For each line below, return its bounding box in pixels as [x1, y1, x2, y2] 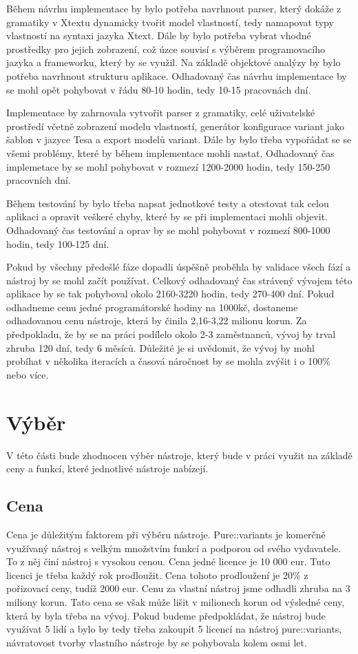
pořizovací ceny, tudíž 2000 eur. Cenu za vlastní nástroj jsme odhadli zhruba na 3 [6, 581, 350, 595]
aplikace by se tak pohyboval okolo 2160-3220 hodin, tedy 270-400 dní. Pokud [6, 286, 335, 301]
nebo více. [6, 367, 49, 381]
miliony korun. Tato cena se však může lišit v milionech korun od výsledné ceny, [6, 594, 345, 609]
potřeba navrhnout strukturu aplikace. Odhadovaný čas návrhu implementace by [6, 68, 347, 83]
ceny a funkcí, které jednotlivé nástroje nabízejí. [6, 461, 209, 476]
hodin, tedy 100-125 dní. [6, 236, 109, 251]
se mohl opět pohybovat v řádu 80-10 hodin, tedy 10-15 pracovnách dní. [6, 82, 311, 96]
